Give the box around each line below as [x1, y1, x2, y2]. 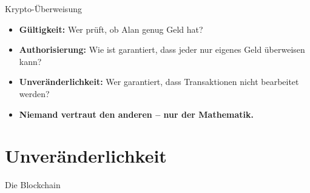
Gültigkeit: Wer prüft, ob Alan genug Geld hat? [19, 22, 203, 35]
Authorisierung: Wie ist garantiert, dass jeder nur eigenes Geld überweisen [19, 43, 305, 56]
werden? [19, 87, 50, 100]
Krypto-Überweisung [5, 2, 82, 15]
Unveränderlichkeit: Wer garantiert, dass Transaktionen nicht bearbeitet [19, 75, 299, 88]
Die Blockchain [5, 178, 61, 191]
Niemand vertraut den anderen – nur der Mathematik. [19, 107, 254, 120]
